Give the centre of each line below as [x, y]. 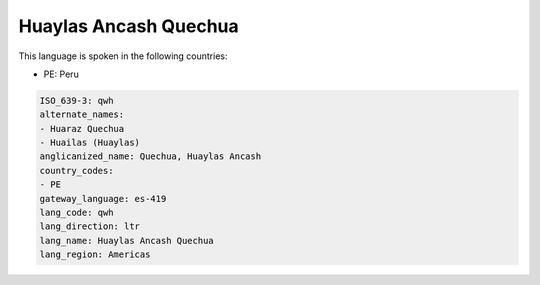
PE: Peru [61, 74]
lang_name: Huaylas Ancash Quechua [126, 240]
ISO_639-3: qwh [76, 100]
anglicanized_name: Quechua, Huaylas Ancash [150, 156]
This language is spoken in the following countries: [123, 56]
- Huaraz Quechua [82, 128]
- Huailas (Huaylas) [89, 143]
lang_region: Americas [95, 254]
